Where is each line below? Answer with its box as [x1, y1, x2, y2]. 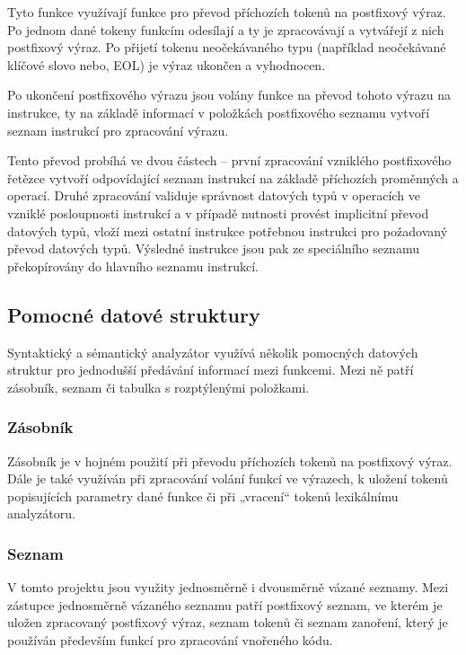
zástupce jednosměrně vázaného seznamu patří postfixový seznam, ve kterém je [7, 595, 443, 614]
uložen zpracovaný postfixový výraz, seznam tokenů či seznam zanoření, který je [7, 613, 448, 632]
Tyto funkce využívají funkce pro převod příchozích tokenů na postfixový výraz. [7, 3, 446, 21]
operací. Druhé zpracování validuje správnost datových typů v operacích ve [7, 186, 420, 205]
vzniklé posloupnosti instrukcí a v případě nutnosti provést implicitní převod [7, 203, 429, 222]
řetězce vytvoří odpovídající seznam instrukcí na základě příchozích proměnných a [7, 168, 459, 187]
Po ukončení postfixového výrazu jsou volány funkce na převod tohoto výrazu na [7, 85, 452, 104]
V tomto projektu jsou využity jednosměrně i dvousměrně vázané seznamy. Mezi [7, 578, 449, 597]
